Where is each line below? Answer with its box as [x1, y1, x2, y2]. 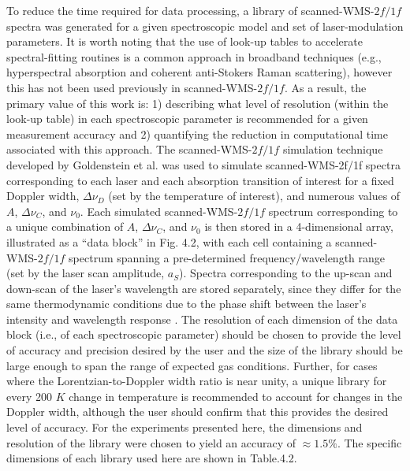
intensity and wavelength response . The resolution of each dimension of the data [6, 310, 398, 327]
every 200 [6, 388, 52, 404]
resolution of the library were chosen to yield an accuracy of [6, 434, 296, 451]
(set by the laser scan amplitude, [6, 265, 165, 281]
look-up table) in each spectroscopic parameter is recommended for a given [6, 110, 368, 127]
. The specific [337, 434, 402, 451]
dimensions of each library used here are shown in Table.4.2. [6, 450, 297, 466]
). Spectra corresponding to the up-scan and [179, 265, 393, 281]
